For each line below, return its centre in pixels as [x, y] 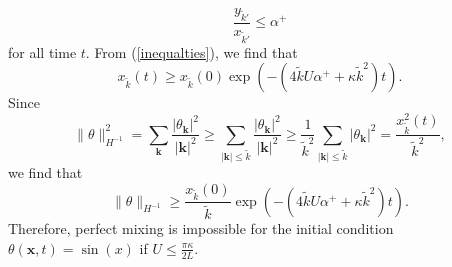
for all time [42, 51]
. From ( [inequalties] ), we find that [191, 51]
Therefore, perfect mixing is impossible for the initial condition [201, 228]
